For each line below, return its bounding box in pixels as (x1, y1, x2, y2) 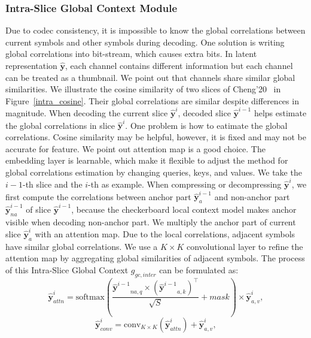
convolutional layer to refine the (186, 240, 303, 252)
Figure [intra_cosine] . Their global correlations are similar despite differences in (5, 94, 299, 107)
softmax (75, 292, 105, 301)
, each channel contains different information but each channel (65, 59, 293, 71)
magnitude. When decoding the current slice (5, 107, 168, 119)
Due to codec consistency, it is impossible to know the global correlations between (5, 24, 306, 37)
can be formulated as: (159, 264, 239, 276)
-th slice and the (22, 178, 83, 191)
